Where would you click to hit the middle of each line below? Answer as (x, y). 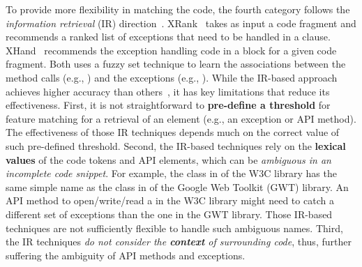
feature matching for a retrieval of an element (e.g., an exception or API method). (181, 118)
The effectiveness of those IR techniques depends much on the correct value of (173, 132)
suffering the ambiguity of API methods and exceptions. (126, 255)
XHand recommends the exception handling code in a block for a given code (171, 50)
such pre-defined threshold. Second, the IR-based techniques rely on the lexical (176, 145)
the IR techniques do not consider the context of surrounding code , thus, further (179, 242)
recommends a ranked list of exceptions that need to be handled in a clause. (168, 37)
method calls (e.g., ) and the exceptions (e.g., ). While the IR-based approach (172, 77)
